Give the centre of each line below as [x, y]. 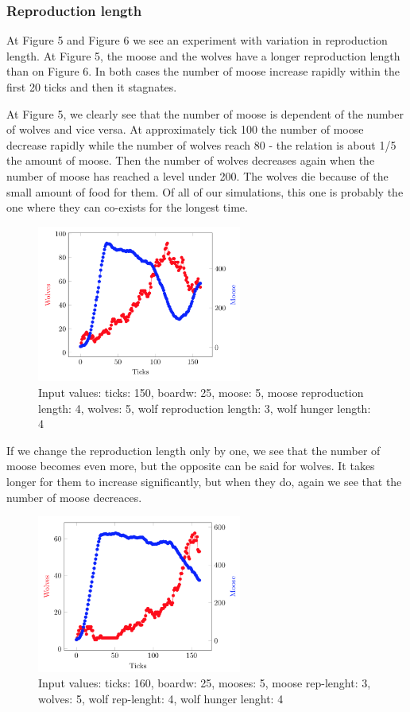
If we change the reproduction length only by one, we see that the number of [193, 450]
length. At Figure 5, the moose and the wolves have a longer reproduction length [203, 55]
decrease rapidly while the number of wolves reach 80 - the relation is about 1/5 [201, 144]
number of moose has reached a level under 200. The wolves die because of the [197, 175]
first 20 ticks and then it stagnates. [92, 87]
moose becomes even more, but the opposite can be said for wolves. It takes [191, 466]
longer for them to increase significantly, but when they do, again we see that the [204, 482]
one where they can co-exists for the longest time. [127, 207]
